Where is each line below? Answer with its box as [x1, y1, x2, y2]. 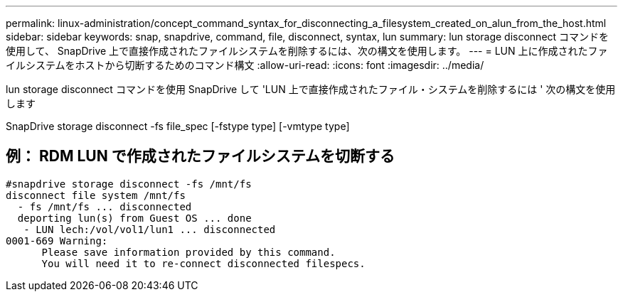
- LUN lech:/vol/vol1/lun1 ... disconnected [23, 223, 276, 235]
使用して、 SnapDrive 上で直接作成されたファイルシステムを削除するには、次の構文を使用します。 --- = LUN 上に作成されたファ [6, 45, 608, 57]
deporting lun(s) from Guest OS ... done [17, 212, 252, 224]
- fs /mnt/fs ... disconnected [17, 200, 192, 212]
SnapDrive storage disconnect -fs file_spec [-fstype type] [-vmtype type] [6, 120, 350, 132]
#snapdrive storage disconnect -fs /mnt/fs [6, 178, 252, 190]
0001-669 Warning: [6, 234, 108, 247]
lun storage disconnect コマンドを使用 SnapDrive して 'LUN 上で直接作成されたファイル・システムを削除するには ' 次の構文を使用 [6, 83, 616, 95]
